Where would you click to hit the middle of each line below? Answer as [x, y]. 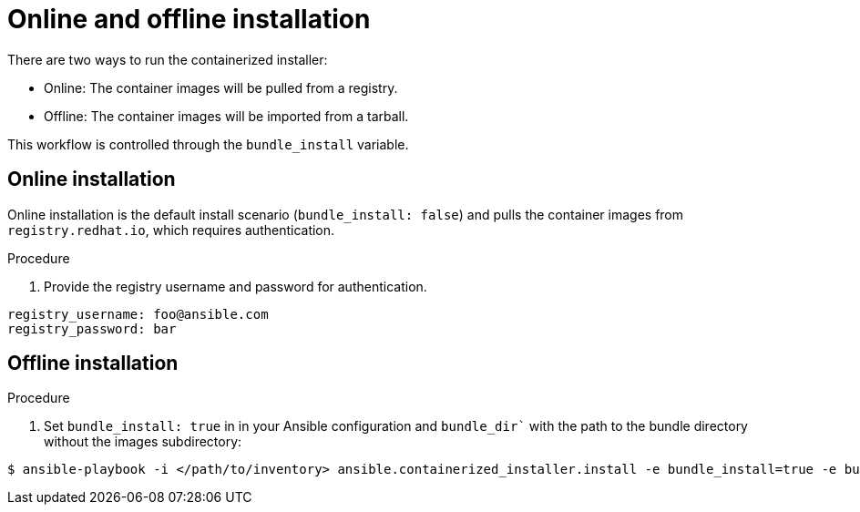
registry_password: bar [92, 328]
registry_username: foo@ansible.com [138, 314]
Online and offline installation [189, 19]
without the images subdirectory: [143, 442]
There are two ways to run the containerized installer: [168, 59]
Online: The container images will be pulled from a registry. [221, 87]
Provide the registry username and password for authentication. [235, 286]
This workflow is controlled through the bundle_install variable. [208, 144]
